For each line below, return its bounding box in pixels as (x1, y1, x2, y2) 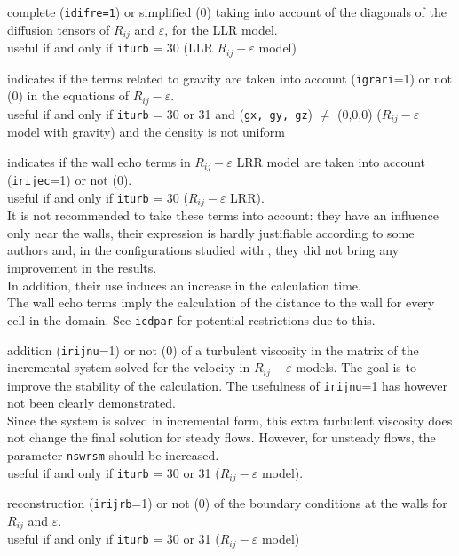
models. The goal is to (296, 358, 416, 377)
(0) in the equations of (7, 86, 129, 105)
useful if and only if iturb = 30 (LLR (7, 38, 213, 57)
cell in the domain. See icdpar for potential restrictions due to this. (7, 310, 376, 329)
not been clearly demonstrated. (7, 393, 176, 412)
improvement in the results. (7, 258, 157, 277)
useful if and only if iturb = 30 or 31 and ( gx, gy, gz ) (7, 104, 313, 123)
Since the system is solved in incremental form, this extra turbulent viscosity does (7, 410, 453, 429)
